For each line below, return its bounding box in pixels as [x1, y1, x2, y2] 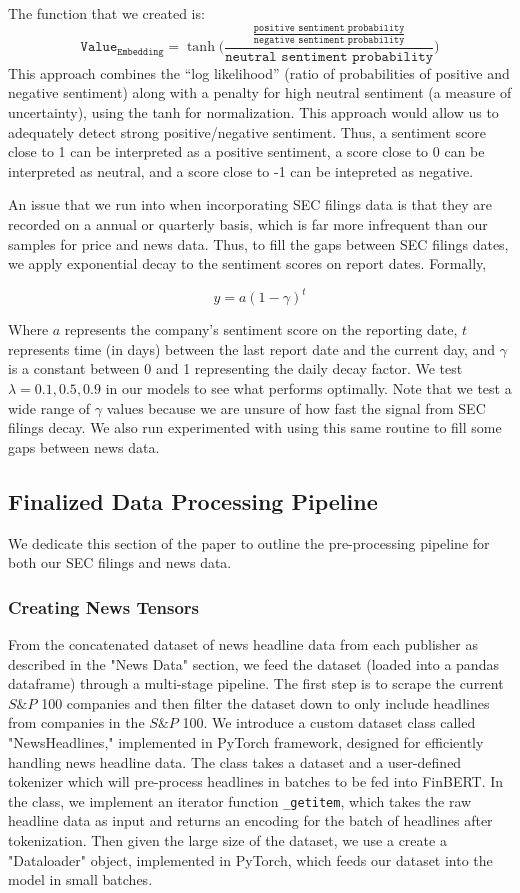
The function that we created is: [8, 3, 205, 23]
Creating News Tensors [8, 594, 200, 619]
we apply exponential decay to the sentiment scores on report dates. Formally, [8, 253, 487, 274]
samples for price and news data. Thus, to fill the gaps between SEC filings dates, [8, 233, 509, 254]
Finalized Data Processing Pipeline [8, 485, 378, 516]
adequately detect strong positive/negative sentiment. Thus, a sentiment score [8, 121, 487, 142]
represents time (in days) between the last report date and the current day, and [8, 338, 496, 359]
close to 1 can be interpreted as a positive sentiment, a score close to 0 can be [8, 141, 485, 162]
